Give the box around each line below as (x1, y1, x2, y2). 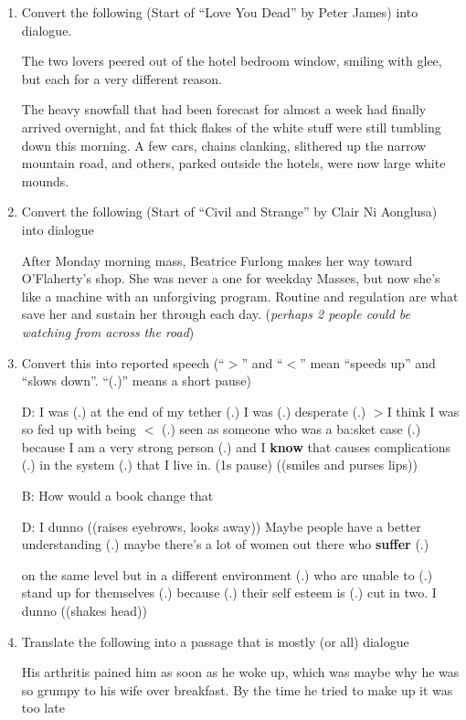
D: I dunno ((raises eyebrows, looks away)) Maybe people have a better (21, 516, 421, 535)
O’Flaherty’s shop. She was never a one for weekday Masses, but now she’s (21, 269, 440, 288)
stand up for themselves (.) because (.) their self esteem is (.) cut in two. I (21, 583, 437, 602)
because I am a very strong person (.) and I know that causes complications (21, 437, 451, 456)
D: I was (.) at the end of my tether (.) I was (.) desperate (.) (21, 401, 366, 420)
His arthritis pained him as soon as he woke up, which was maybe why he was (21, 662, 460, 682)
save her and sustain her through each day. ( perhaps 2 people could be (21, 304, 410, 323)
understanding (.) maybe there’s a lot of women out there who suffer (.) (21, 535, 429, 554)
